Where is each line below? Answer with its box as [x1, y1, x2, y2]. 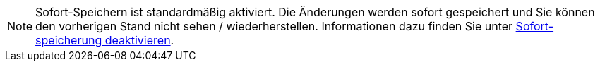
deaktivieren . [104, 33, 174, 47]
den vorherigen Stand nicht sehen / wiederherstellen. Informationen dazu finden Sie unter [35, 19, 513, 33]
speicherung [35, 33, 102, 47]
